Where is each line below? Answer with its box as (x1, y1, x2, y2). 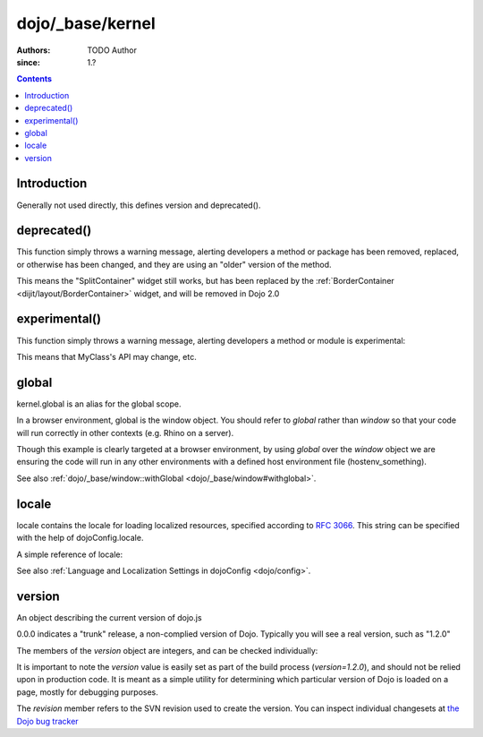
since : (16, 56, 40, 67)
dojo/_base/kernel (16, 13, 156, 33)
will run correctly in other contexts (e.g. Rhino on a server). (16, 427, 234, 438)
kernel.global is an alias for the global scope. (16, 398, 182, 409)
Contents (16, 73, 53, 84)
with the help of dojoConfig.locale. (16, 533, 144, 544)
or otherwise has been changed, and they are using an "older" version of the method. (16, 259, 332, 270)
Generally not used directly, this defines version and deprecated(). (16, 200, 261, 210)
